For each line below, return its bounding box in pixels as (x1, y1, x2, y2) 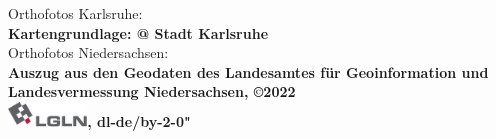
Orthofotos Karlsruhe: (8, 3, 143, 23)
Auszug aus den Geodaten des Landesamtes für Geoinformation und (8, 61, 489, 82)
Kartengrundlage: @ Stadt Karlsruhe (8, 22, 269, 43)
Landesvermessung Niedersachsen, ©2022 (8, 81, 296, 102)
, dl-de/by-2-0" (87, 110, 191, 131)
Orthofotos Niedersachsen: (8, 42, 169, 63)
